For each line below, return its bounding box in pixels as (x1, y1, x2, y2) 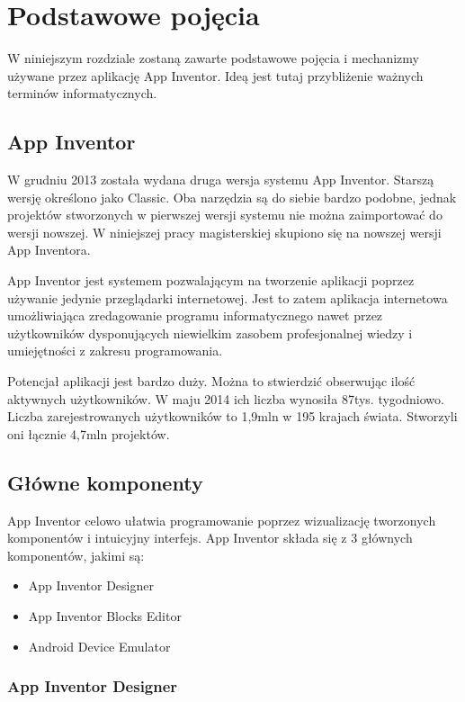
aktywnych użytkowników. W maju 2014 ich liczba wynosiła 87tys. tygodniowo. (7, 389, 444, 408)
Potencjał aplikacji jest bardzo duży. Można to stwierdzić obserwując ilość (7, 372, 416, 391)
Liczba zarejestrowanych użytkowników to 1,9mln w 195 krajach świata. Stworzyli (7, 407, 458, 426)
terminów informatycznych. (7, 84, 157, 103)
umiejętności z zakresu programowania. (7, 341, 223, 360)
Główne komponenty (7, 468, 203, 496)
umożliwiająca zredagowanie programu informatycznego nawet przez (7, 306, 383, 325)
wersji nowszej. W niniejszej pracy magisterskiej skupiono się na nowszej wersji (7, 222, 442, 241)
